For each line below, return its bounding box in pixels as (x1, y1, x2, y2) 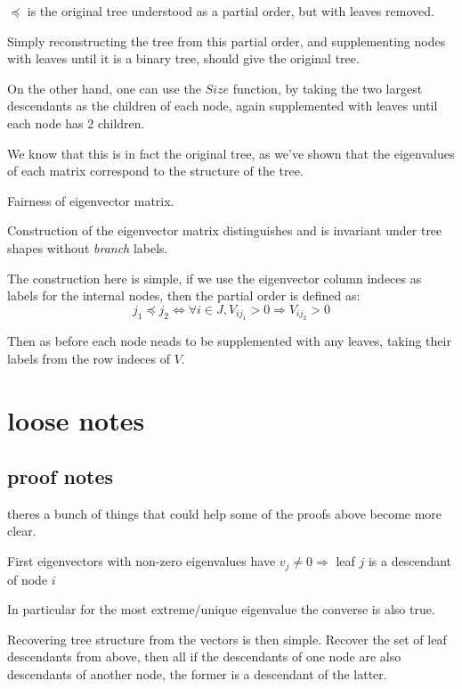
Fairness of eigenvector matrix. (7, 191, 174, 209)
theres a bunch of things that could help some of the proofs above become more (7, 504, 442, 522)
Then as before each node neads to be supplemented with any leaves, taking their (7, 332, 451, 350)
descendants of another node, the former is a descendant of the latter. (7, 664, 387, 683)
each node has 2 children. (7, 113, 145, 132)
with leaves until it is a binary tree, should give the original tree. (7, 49, 360, 68)
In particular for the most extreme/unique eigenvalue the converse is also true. (7, 600, 435, 619)
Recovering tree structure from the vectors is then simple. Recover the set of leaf (7, 629, 447, 648)
